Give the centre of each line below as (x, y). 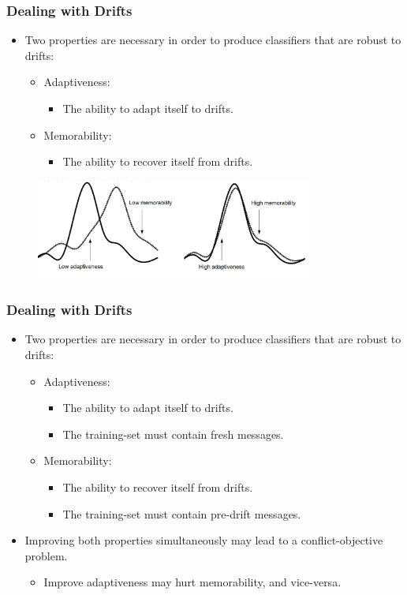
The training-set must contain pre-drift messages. (182, 513)
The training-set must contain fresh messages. (173, 434)
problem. (46, 555)
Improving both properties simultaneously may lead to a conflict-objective (204, 540)
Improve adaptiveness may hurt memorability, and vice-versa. (192, 582)
